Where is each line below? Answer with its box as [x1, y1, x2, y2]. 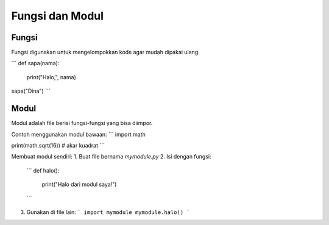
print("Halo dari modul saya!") [41, 180, 117, 188]
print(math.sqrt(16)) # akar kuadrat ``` [11, 141, 105, 149]
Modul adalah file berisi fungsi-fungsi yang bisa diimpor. [11, 120, 153, 127]
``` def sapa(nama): [11, 60, 60, 67]
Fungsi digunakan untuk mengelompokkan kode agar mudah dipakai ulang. [11, 49, 200, 56]
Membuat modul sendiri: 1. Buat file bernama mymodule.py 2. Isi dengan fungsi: [11, 153, 211, 160]
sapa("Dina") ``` [11, 87, 51, 95]
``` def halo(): [26, 166, 60, 174]
